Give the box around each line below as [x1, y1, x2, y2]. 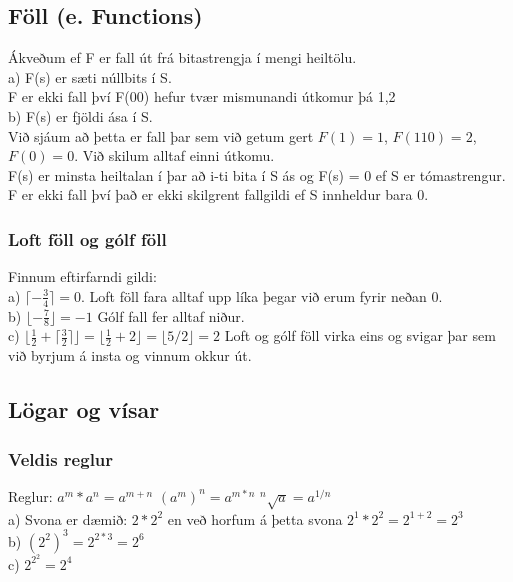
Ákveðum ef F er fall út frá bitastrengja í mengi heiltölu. [8, 47, 357, 68]
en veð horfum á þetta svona [167, 508, 343, 529]
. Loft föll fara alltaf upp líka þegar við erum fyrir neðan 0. [81, 285, 443, 306]
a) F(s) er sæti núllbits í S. [8, 66, 172, 87]
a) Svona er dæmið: [8, 508, 128, 529]
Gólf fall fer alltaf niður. [97, 305, 245, 326]
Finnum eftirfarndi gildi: [8, 266, 157, 287]
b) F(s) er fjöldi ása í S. [8, 105, 153, 126]
